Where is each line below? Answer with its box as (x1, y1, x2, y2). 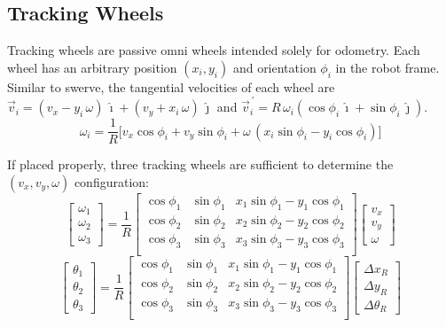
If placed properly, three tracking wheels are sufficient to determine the (7, 155, 394, 174)
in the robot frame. (335, 58, 440, 76)
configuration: (74, 172, 149, 191)
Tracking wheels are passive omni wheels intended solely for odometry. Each (7, 41, 420, 59)
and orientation (232, 58, 317, 76)
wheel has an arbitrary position (7, 58, 177, 76)
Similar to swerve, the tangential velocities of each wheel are (7, 77, 335, 96)
